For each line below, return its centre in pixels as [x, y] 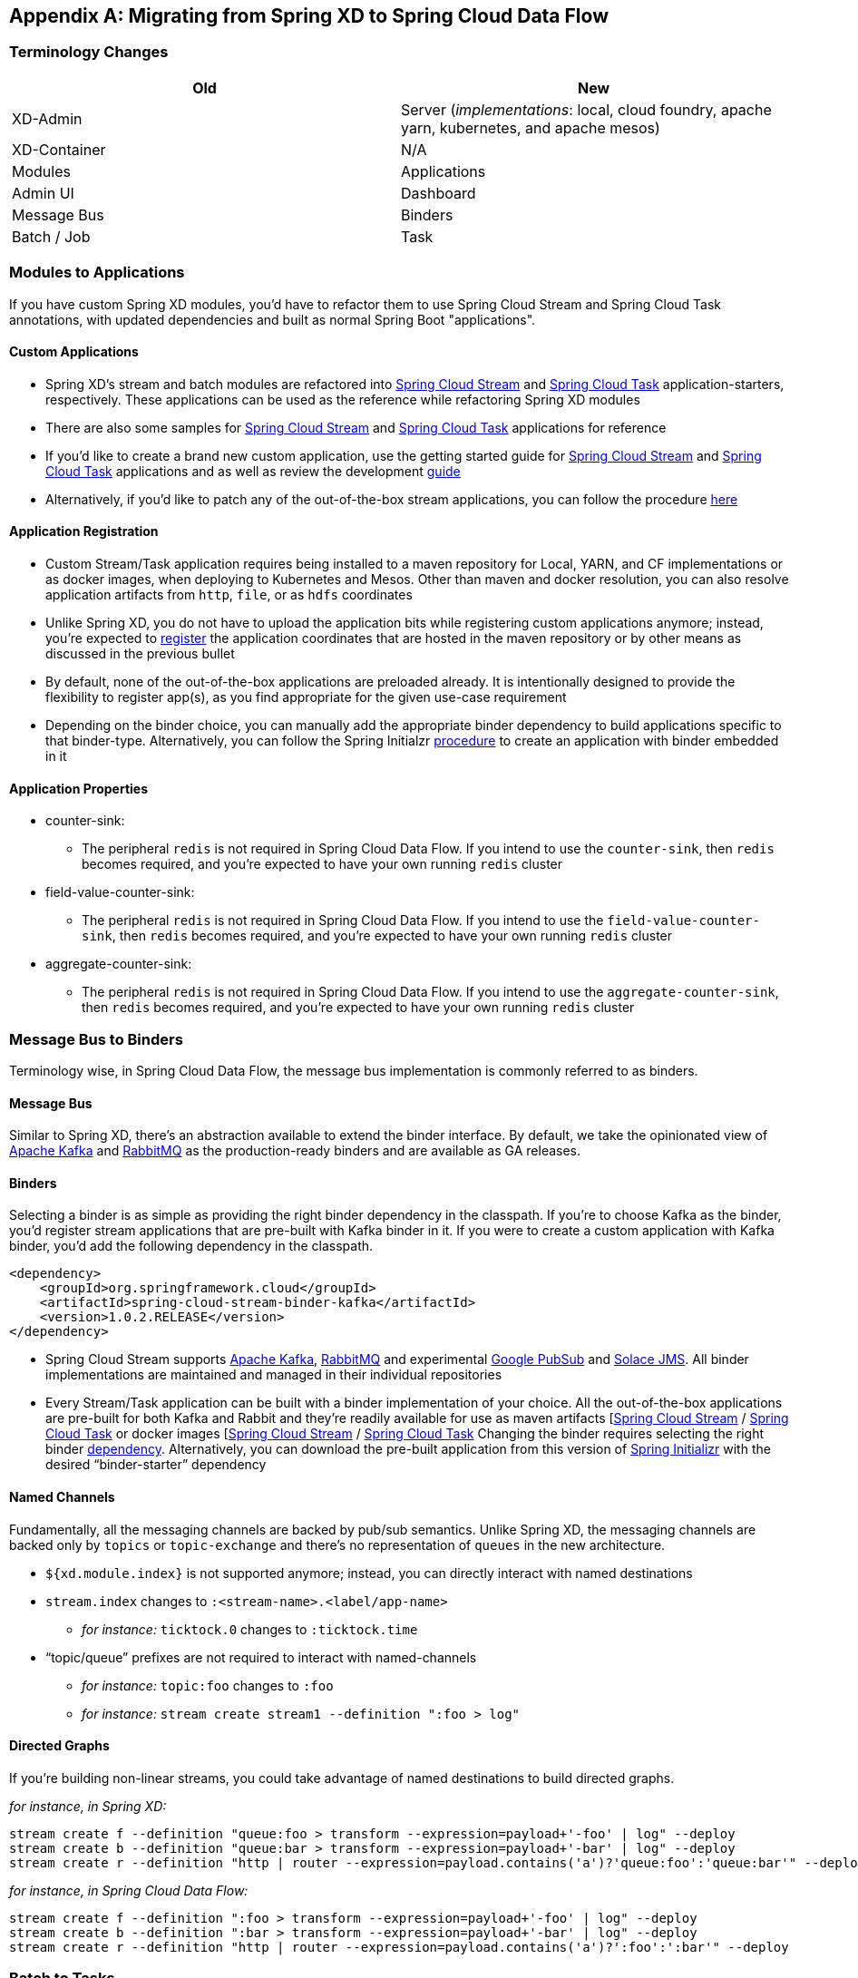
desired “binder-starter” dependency [156, 1465]
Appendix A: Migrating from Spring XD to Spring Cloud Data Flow [309, 16]
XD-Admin [47, 118]
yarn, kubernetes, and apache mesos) [531, 127]
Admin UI [43, 193]
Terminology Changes [89, 52]
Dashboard [439, 193]
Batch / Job [51, 236]
